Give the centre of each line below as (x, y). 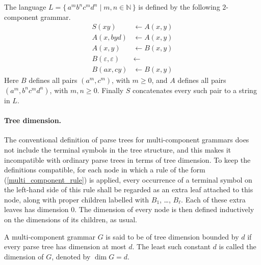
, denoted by (71, 256)
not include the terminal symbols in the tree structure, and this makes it (118, 149)
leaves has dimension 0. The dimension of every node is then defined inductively (129, 209)
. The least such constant (171, 246)
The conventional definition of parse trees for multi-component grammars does (127, 140)
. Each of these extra (213, 199)
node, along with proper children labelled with (77, 199)
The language (25, 7)
